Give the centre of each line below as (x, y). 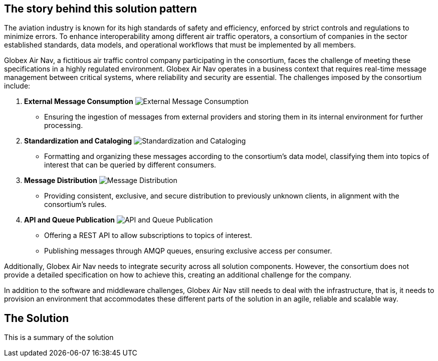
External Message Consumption (79, 101)
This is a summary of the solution (59, 337)
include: (17, 86)
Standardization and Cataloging (78, 141)
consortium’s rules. (75, 204)
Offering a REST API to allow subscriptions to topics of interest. (148, 235)
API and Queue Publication (69, 220)
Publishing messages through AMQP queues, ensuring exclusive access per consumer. (188, 251)
